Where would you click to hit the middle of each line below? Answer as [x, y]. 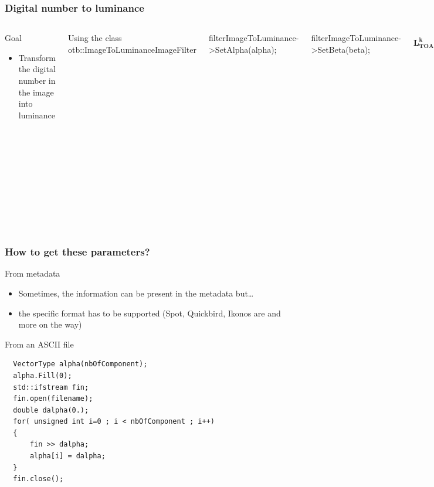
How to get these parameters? [77, 252]
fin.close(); [38, 479]
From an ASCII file [39, 344]
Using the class [95, 38]
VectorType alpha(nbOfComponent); [80, 364]
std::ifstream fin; [51, 387]
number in [37, 80]
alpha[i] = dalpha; [67, 456]
